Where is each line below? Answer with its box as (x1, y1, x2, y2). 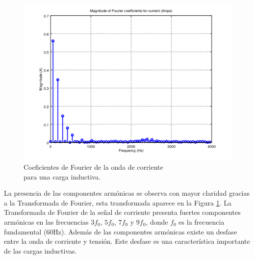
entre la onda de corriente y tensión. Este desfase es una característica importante (4, 236, 250, 246)
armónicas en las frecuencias (4, 216, 89, 227)
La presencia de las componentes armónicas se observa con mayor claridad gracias (4, 188, 250, 198)
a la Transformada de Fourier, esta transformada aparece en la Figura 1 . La (4, 197, 231, 207)
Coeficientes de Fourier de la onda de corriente (24, 162, 163, 172)
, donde (146, 216, 168, 227)
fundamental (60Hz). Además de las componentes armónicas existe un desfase (4, 226, 237, 236)
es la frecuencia (178, 216, 225, 227)
